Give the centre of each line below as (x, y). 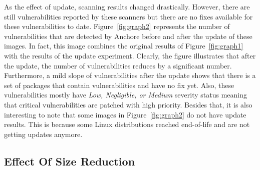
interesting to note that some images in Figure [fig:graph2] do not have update (125, 114)
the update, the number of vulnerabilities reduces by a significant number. (118, 65)
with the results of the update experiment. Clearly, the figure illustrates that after (130, 55)
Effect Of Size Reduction (70, 161)
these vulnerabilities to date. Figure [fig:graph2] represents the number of (117, 26)
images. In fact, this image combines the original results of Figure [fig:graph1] (124, 46)
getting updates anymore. (43, 134)
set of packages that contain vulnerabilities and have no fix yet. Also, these (119, 85)
